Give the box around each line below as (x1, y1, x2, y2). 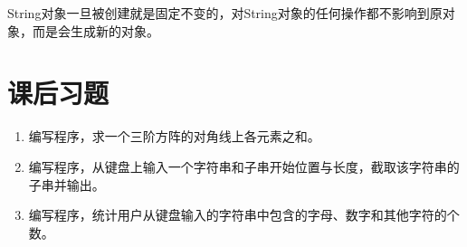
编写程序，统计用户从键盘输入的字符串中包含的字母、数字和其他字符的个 (28, 205, 460, 224)
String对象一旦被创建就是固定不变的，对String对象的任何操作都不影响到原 (7, 4, 443, 22)
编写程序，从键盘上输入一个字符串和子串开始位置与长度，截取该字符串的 (28, 157, 460, 176)
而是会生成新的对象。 (32, 21, 159, 40)
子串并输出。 (28, 175, 105, 194)
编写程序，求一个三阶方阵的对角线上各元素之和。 (28, 127, 320, 146)
